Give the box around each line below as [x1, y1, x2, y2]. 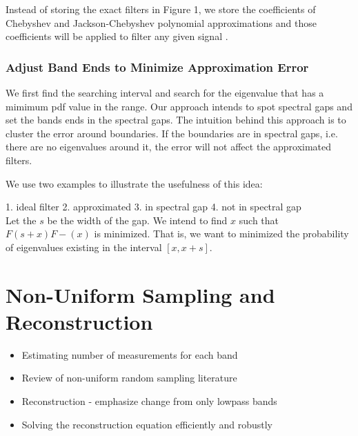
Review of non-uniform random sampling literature [21, 370, 237, 385]
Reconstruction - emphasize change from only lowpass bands [21, 394, 277, 408]
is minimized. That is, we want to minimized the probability [94, 226, 349, 241]
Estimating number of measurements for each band [21, 347, 238, 361]
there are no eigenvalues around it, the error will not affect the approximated [6, 139, 332, 154]
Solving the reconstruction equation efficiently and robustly [21, 417, 272, 431]
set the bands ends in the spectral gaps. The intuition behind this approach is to [6, 112, 346, 127]
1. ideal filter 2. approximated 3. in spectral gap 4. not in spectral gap [6, 199, 301, 214]
